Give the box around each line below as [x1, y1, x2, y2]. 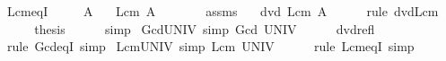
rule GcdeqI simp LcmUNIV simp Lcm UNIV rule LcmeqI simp [6, 37, 415, 56]
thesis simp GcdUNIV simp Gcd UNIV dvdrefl [34, 19, 375, 38]
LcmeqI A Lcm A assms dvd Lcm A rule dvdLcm [6, 2, 439, 20]
